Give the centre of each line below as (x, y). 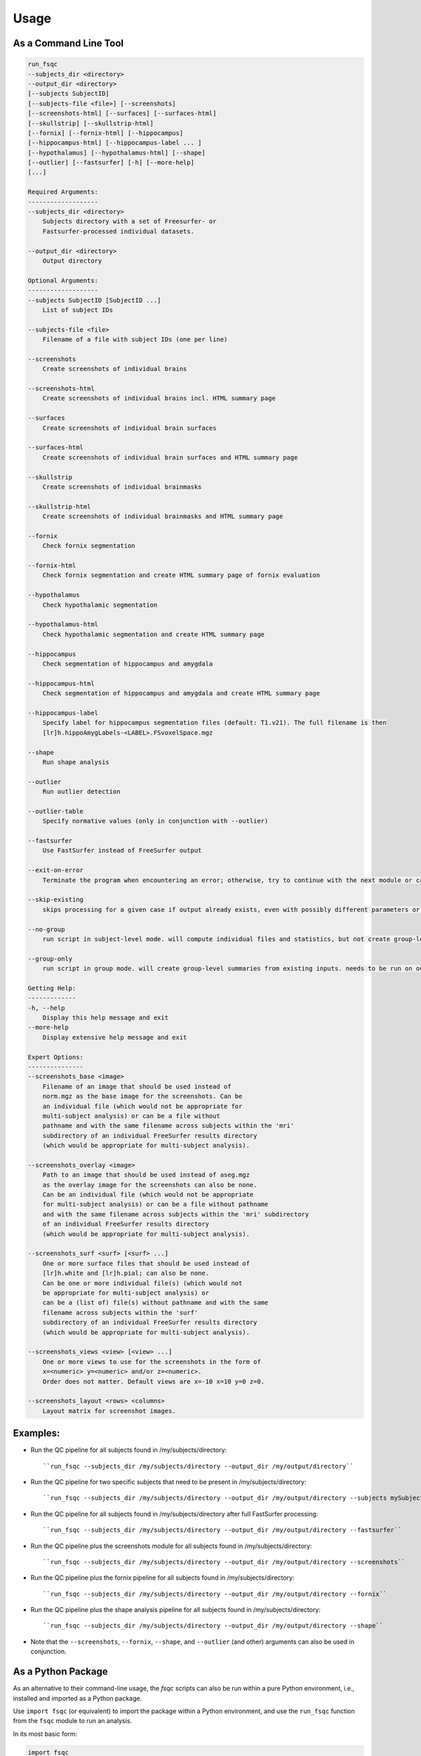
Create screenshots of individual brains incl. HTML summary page (159, 398)
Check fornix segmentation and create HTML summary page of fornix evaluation (181, 575)
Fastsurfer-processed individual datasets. (118, 231)
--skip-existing (56, 900)
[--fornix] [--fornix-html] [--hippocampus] (106, 133)
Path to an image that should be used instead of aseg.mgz (146, 1175)
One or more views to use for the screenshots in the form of (152, 1362)
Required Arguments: (63, 192)
